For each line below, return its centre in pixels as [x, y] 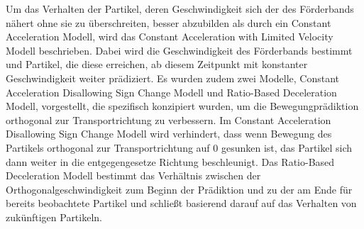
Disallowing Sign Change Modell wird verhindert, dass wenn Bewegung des [169, 134]
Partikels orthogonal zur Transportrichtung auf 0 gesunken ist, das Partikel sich [179, 147]
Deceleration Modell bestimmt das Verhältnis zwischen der [133, 175]
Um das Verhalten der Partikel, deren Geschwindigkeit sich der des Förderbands [180, 9]
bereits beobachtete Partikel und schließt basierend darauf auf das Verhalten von [181, 203]
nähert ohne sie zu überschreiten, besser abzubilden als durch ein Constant [169, 22]
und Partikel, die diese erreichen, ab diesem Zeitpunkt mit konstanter [157, 64]
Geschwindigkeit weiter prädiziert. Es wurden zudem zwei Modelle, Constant [173, 78]
